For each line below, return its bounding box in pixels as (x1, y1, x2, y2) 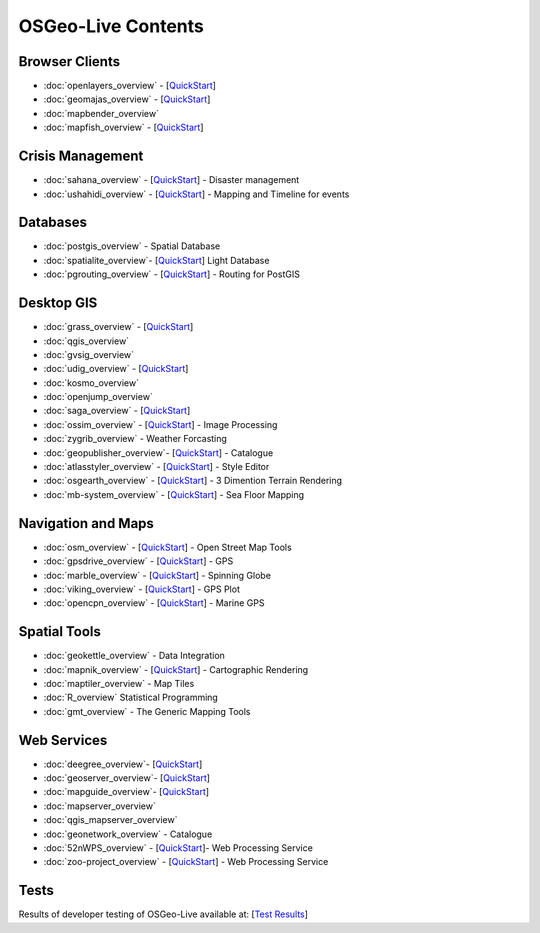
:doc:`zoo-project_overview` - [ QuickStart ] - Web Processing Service (43, 856, 329, 868)
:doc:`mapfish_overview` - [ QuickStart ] (43, 121, 204, 134)
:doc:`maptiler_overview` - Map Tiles (43, 677, 195, 689)
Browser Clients (18, 53, 120, 70)
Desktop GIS (18, 295, 98, 312)
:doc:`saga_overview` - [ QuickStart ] (43, 405, 191, 417)
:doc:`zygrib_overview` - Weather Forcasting (43, 433, 227, 445)
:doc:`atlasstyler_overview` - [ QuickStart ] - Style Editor (43, 461, 270, 473)
